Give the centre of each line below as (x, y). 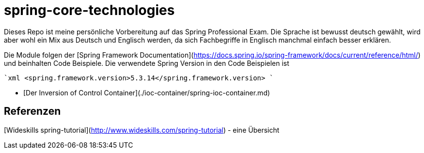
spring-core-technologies (89, 10)
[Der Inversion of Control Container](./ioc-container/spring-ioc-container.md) (147, 92)
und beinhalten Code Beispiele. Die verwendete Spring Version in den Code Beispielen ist (147, 63)
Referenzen (32, 111)
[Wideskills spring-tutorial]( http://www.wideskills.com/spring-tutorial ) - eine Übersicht (142, 130)
